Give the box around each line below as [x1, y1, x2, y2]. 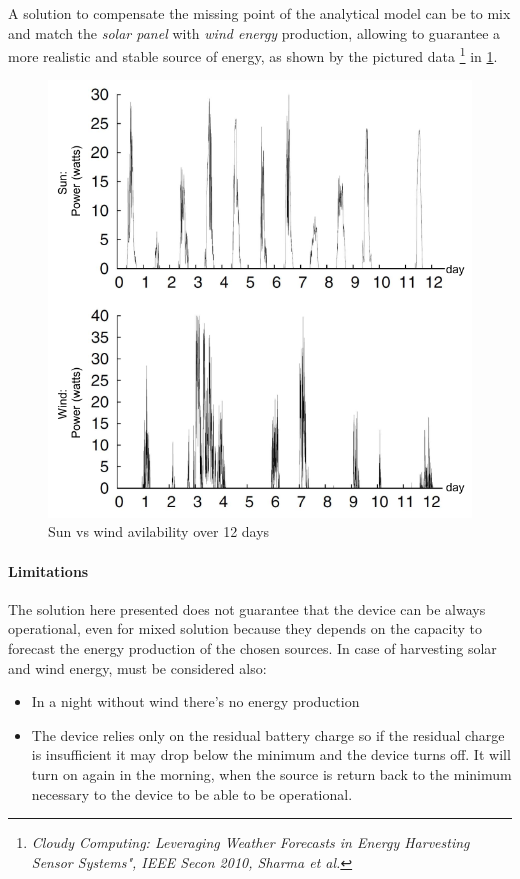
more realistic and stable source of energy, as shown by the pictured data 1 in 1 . [8, 43, 498, 66]
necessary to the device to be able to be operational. [31, 783, 353, 804]
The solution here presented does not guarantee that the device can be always [8, 598, 486, 619]
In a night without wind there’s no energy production [31, 691, 360, 712]
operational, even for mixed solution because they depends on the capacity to [8, 618, 482, 639]
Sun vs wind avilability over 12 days [48, 521, 270, 542]
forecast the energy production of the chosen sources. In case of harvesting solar [8, 637, 497, 658]
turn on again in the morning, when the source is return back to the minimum [31, 763, 512, 784]
